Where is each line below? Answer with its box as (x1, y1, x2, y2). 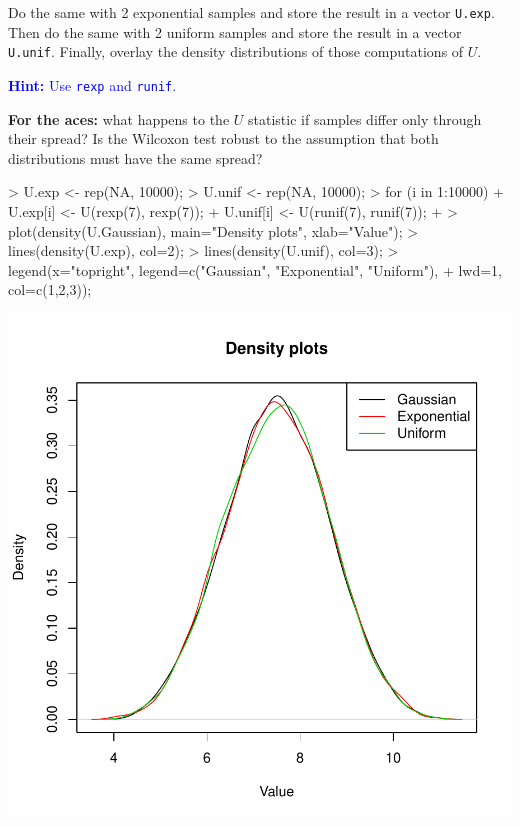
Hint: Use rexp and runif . (8, 74, 177, 95)
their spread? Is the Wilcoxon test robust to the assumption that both (8, 128, 439, 149)
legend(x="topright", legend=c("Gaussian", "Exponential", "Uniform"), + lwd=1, (8, 259, 503, 280)
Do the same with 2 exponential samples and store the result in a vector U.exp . (8, 2, 495, 22)
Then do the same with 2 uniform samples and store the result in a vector (8, 21, 462, 42)
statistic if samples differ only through (248, 108, 482, 129)
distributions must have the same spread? (8, 147, 263, 168)
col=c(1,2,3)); (8, 279, 92, 300)
